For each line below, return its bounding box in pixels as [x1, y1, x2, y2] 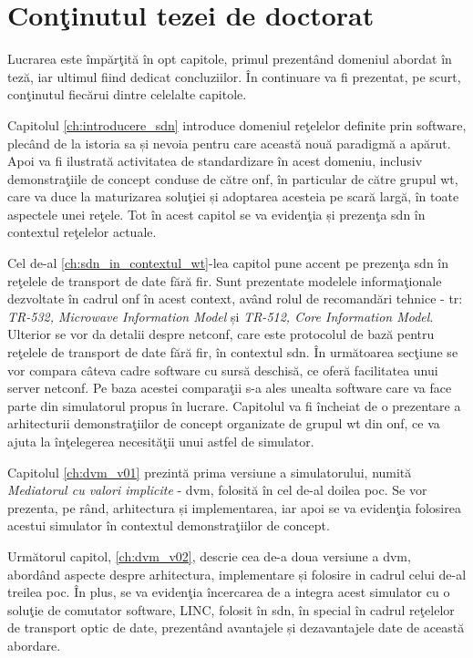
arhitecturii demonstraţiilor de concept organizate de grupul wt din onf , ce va [7, 414, 440, 433]
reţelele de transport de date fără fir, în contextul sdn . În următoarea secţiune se [7, 343, 458, 362]
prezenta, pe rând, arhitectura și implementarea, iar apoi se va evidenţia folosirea [7, 498, 461, 517]
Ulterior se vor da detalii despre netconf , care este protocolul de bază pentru [7, 324, 435, 344]
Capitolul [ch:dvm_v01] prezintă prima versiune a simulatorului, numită [7, 462, 412, 481]
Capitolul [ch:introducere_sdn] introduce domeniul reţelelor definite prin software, [7, 115, 467, 134]
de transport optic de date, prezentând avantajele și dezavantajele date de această [7, 618, 465, 637]
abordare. [7, 635, 61, 654]
